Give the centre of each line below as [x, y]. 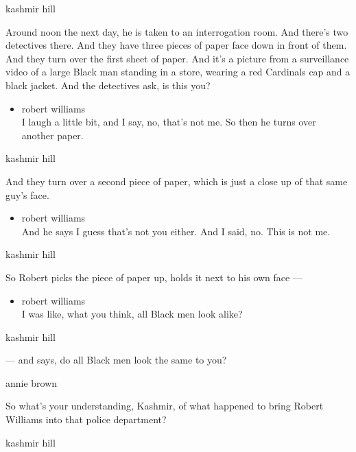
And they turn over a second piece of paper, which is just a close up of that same [177, 181]
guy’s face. [27, 194]
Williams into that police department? [86, 419]
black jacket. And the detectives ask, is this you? [108, 85]
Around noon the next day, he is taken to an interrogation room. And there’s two [177, 31]
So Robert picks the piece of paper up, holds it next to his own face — [154, 277]
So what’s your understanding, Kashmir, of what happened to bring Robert [165, 406]
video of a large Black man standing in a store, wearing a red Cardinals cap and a [178, 72]
